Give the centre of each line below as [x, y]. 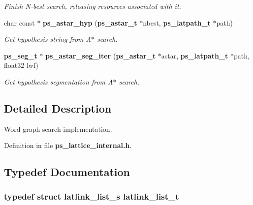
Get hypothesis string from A [47, 39]
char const [19, 22]
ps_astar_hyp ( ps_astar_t [90, 22]
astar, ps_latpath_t [195, 55]
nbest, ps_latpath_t [177, 22]
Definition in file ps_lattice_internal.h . [68, 145]
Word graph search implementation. [58, 129]
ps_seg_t [21, 55]
